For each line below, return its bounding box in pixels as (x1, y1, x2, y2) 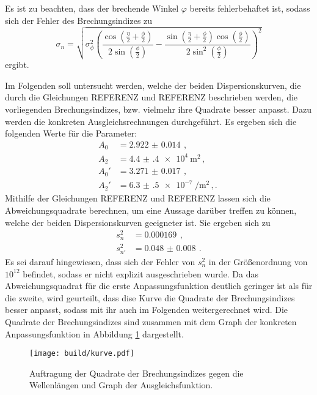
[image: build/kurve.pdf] (29, 349, 134, 358)
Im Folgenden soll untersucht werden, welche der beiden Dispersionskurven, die (5, 78, 301, 91)
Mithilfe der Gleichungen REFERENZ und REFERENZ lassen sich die (5, 192, 271, 205)
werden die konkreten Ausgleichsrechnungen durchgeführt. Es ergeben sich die (5, 115, 297, 127)
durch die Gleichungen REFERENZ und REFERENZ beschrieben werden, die (5, 91, 298, 103)
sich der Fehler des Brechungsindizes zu (5, 13, 153, 26)
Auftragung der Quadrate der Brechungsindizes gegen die (29, 366, 244, 379)
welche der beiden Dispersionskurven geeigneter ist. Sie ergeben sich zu (5, 216, 271, 228)
